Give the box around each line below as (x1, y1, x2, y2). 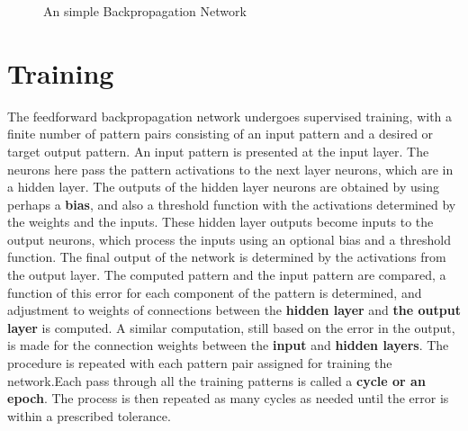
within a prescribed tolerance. (7, 406, 171, 425)
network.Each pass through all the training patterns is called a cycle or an (7, 371, 426, 390)
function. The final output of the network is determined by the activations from (7, 247, 446, 266)
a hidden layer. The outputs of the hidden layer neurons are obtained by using (7, 177, 439, 196)
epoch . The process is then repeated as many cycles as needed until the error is (7, 389, 449, 408)
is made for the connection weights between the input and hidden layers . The (7, 336, 449, 355)
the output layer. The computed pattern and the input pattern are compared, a (7, 265, 446, 284)
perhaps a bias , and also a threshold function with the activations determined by (7, 194, 456, 213)
